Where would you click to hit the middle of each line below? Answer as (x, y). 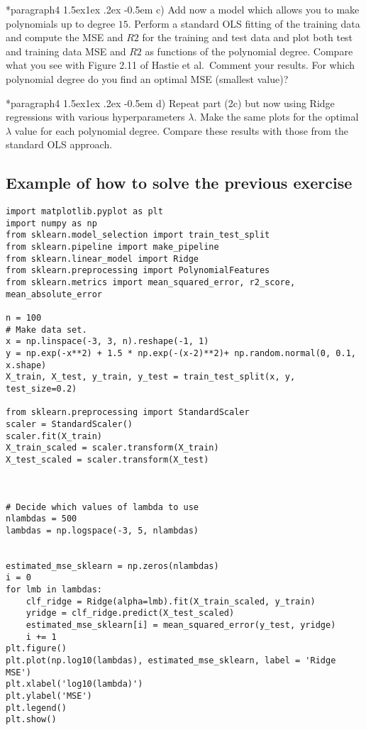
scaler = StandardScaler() (69, 424)
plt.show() (31, 720)
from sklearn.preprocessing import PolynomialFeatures (138, 271)
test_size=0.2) (41, 388)
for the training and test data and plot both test (248, 37)
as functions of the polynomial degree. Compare (249, 51)
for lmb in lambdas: (54, 590)
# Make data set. (46, 330)
